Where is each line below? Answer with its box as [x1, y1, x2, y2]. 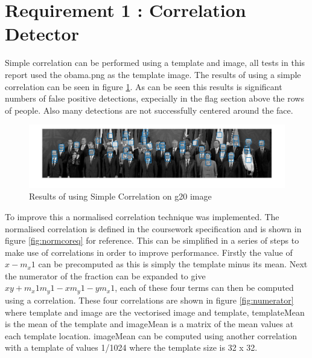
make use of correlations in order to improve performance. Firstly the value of [5, 246, 293, 258]
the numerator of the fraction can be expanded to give [5, 269, 206, 282]
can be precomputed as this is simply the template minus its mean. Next [38, 258, 308, 270]
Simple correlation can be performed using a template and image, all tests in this [5, 56, 305, 69]
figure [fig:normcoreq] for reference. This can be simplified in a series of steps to [5, 234, 299, 247]
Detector [5, 21, 79, 46]
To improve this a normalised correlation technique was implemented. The [5, 210, 279, 223]
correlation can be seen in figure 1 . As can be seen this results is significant [5, 80, 282, 93]
